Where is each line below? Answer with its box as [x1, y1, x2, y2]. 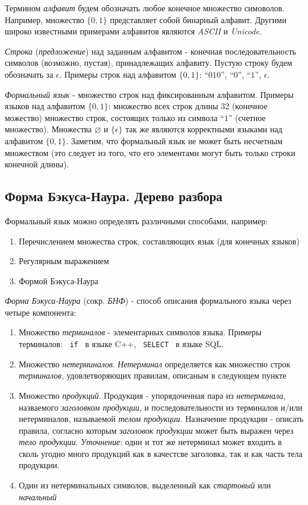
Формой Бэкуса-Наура [18, 274, 99, 287]
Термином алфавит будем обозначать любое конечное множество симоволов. [5, 2, 285, 14]
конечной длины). [5, 158, 69, 170]
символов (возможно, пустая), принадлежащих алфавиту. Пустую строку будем [5, 56, 293, 69]
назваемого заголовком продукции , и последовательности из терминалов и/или [18, 401, 303, 413]
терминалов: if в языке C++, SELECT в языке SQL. [18, 338, 224, 350]
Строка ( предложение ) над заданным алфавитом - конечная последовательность [5, 45, 296, 57]
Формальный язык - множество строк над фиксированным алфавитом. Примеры [5, 88, 294, 100]
